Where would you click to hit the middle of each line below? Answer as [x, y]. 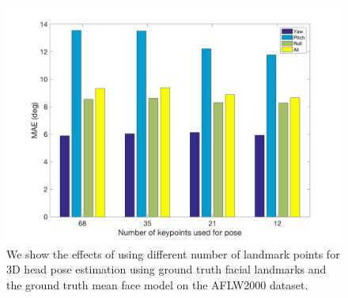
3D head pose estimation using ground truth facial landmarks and [166, 269]
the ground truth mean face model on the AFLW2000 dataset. [157, 284]
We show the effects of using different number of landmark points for [173, 253]
